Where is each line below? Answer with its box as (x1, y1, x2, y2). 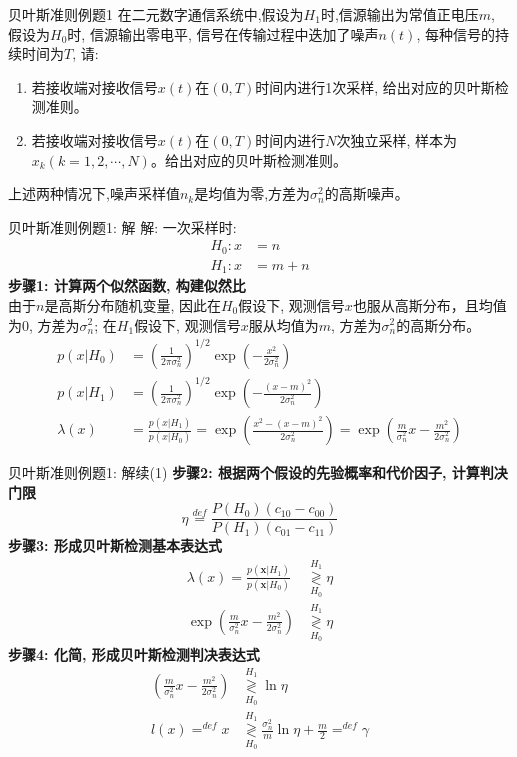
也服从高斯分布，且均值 (352, 294, 507, 315)
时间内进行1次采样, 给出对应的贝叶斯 (255, 76, 495, 97)
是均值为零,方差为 (194, 183, 311, 204)
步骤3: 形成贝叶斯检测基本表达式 (8, 535, 222, 556)
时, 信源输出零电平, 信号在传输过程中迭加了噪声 (67, 23, 379, 44)
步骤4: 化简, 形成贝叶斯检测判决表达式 (8, 643, 260, 664)
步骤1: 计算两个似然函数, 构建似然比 (8, 275, 246, 296)
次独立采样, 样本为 (336, 129, 458, 150)
